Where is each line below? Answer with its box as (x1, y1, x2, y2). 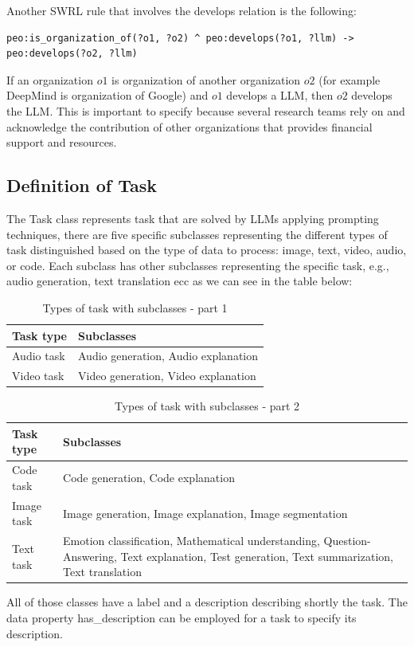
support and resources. (6, 134, 117, 151)
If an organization (6, 71, 93, 88)
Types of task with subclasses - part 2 (114, 398, 300, 414)
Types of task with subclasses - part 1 (42, 299, 228, 316)
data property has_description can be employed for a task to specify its (6, 610, 357, 626)
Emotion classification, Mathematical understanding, (63, 532, 320, 549)
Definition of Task (6, 173, 158, 198)
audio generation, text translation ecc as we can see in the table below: (6, 273, 353, 289)
